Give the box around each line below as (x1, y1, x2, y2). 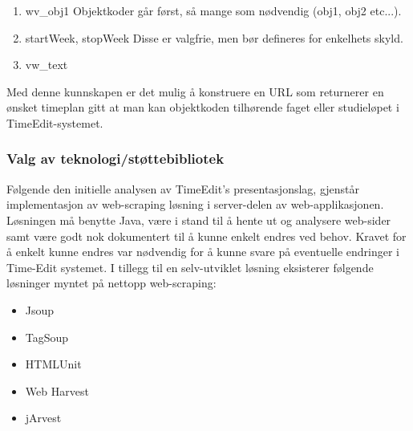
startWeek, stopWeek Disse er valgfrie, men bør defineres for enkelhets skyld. (25, 29, 403, 46)
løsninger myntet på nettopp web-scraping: (6, 274, 217, 291)
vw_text (25, 56, 68, 73)
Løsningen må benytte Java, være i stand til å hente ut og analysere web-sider (6, 211, 391, 228)
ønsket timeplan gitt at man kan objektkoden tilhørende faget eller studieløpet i (6, 99, 399, 116)
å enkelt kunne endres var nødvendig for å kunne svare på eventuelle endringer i (6, 243, 400, 260)
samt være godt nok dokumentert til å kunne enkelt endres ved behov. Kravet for (6, 227, 407, 244)
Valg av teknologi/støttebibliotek (6, 148, 225, 169)
